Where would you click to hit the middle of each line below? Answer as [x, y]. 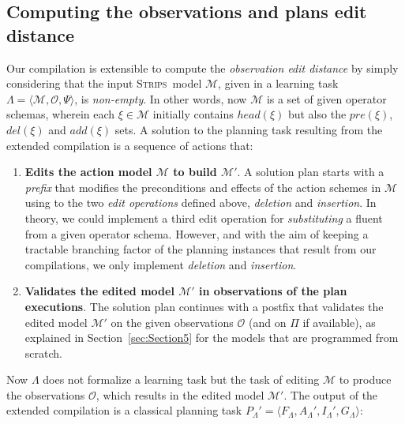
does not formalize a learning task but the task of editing [181, 379]
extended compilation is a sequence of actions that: [130, 145]
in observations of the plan [273, 291]
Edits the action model [88, 172]
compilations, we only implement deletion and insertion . [161, 264]
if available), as [339, 322]
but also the [317, 114]
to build [195, 172]
